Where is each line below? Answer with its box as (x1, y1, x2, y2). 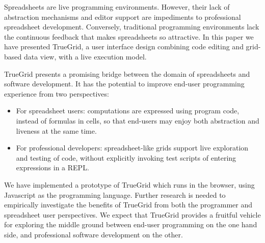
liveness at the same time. (16, 125, 97, 136)
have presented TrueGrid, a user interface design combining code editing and (4, 41, 244, 52)
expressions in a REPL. (16, 162, 89, 173)
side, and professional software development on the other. (4, 229, 183, 239)
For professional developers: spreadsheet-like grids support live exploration (16, 142, 249, 153)
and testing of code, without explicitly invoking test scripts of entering (16, 152, 236, 163)
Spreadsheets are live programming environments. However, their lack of (4, 2, 230, 12)
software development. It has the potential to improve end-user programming (4, 78, 245, 89)
